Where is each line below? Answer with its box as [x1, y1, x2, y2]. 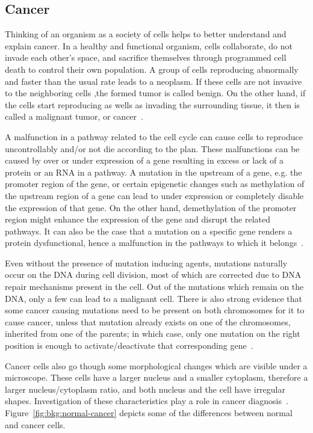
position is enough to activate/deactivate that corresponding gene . [5, 339, 253, 352]
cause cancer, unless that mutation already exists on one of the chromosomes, [5, 315, 291, 328]
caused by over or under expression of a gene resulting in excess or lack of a [5, 154, 284, 167]
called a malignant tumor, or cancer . [5, 110, 143, 123]
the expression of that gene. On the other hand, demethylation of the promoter [5, 201, 297, 213]
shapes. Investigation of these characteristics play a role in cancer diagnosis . [5, 395, 288, 407]
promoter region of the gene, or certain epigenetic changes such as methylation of [5, 177, 305, 190]
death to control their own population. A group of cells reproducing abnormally [5, 63, 299, 75]
